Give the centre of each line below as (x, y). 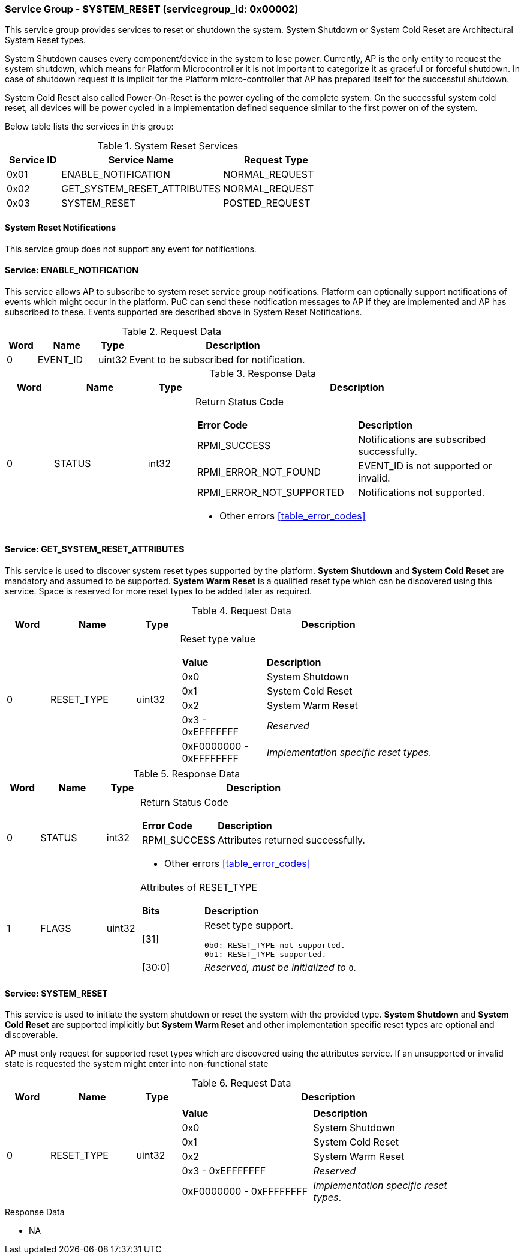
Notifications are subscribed (422, 439)
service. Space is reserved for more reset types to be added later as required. (159, 591)
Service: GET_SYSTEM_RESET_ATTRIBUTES (95, 549)
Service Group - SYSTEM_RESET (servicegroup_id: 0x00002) (152, 9)
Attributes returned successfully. (291, 840)
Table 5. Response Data (187, 774)
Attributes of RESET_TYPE (199, 888)
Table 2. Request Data (171, 331)
